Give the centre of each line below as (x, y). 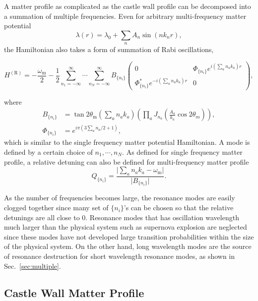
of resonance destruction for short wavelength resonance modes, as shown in (120, 256)
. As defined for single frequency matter (182, 152)
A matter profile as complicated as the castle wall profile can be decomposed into (128, 6)
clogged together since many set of (56, 208)
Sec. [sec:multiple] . (32, 266)
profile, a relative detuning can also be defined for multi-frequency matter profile (127, 161)
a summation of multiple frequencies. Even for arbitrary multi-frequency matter (125, 16)
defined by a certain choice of (48, 152)
